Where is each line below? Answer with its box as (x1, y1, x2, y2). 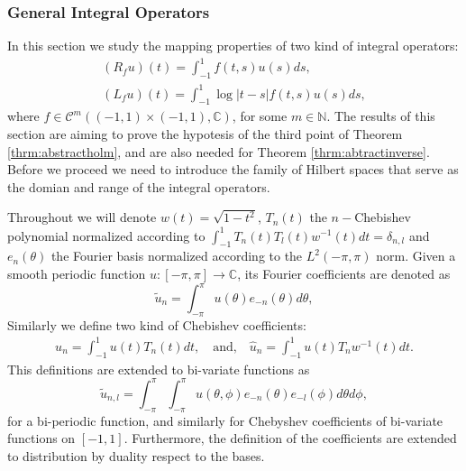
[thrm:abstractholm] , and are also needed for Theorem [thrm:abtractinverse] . (7, 142, 430, 161)
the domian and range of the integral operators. (7, 177, 270, 196)
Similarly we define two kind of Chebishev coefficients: (7, 315, 306, 334)
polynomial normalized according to (7, 226, 206, 245)
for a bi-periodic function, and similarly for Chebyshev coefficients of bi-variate (7, 411, 443, 429)
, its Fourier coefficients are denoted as (237, 263, 451, 282)
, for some (232, 106, 288, 125)
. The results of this (326, 106, 435, 125)
